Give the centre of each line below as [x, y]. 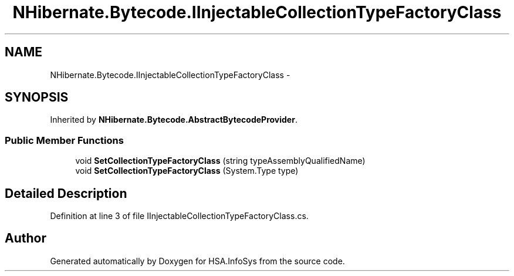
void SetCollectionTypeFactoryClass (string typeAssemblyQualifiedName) [220, 161]
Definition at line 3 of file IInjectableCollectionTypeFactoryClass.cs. [179, 216]
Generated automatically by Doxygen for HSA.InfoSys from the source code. [197, 261]
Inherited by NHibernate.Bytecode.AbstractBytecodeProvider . [174, 120]
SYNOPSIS [37, 97]
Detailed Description [66, 193]
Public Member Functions [64, 140]
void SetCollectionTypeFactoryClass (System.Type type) [187, 171]
